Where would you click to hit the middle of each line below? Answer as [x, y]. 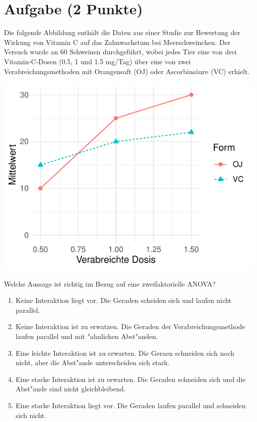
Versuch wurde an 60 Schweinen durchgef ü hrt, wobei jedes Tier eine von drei [120, 52]
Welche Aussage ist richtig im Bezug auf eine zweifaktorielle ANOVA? [110, 283]
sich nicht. [31, 415]
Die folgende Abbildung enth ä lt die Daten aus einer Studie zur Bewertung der [122, 32]
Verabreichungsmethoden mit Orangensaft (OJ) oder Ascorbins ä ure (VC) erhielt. [127, 71]
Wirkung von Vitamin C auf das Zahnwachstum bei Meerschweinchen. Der [117, 42]
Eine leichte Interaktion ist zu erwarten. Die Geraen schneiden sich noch [125, 353]
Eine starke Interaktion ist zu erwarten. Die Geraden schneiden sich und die [130, 379]
